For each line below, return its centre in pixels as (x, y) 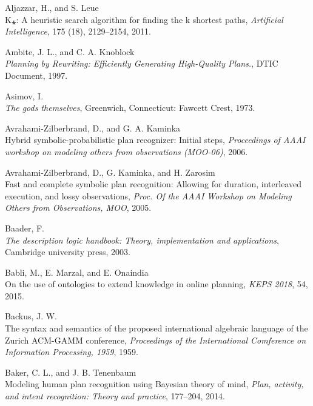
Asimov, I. (24, 95)
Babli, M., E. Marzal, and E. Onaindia (77, 272)
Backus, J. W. (31, 316)
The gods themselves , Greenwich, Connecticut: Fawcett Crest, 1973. (130, 108)
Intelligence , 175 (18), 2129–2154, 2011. (78, 31)
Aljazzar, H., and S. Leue (52, 7)
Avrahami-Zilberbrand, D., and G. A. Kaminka (93, 128)
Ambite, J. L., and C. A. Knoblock (70, 51)
